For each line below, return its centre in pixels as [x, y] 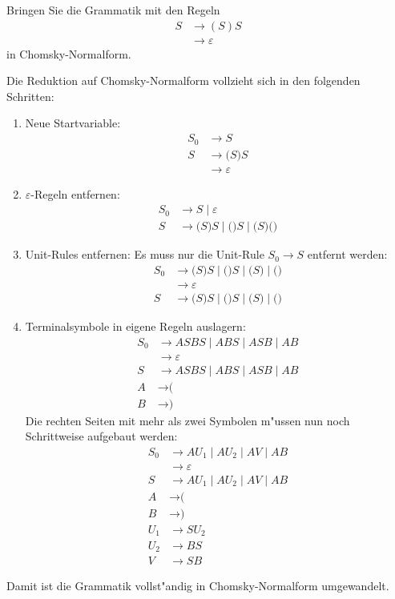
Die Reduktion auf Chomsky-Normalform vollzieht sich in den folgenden [183, 80]
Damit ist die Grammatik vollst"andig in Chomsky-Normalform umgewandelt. [198, 586]
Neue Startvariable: [73, 123]
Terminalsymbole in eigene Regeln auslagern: [135, 326]
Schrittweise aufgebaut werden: [101, 436]
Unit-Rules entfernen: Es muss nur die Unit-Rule [145, 254]
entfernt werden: [347, 254]
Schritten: [30, 96]
